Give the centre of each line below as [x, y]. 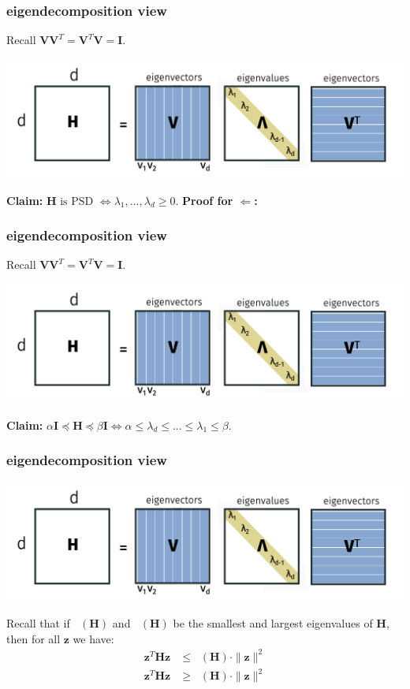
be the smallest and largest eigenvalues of [273, 623]
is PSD [77, 201]
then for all [34, 638]
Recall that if [38, 623]
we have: [93, 638]
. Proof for [204, 200]
